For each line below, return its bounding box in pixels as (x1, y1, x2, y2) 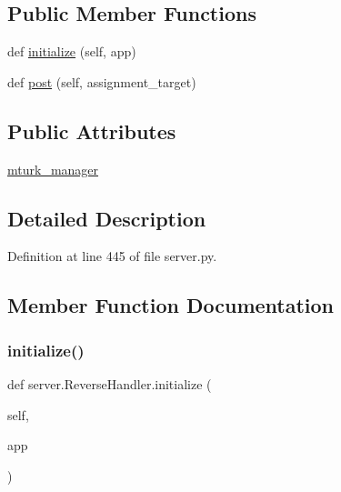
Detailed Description (7, 204, 206, 232)
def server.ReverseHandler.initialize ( (7, 374, 212, 393)
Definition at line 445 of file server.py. (7, 246, 217, 266)
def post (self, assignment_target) (7, 72, 196, 91)
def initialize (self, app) (7, 42, 136, 61)
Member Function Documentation (7, 291, 335, 319)
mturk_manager (7, 159, 99, 178)
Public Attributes (7, 116, 176, 145)
